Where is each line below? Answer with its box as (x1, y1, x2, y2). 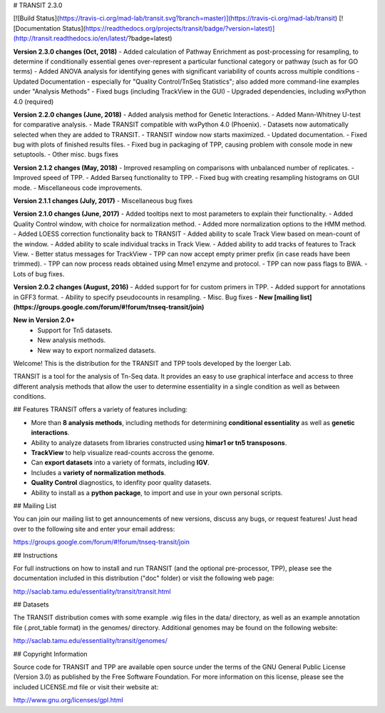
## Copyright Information (13, 649, 88, 658)
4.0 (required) (13, 97, 54, 106)
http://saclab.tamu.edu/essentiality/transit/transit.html (13, 587, 171, 596)
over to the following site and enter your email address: (13, 524, 175, 533)
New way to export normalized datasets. (37, 346, 156, 354)
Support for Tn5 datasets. (37, 326, 113, 334)
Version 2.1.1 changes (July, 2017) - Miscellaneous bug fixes (13, 196, 193, 205)
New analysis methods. (37, 336, 106, 344)
